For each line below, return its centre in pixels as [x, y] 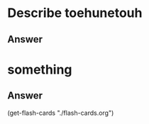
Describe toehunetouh [75, 13]
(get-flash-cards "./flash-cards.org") [61, 113]
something [40, 69]
